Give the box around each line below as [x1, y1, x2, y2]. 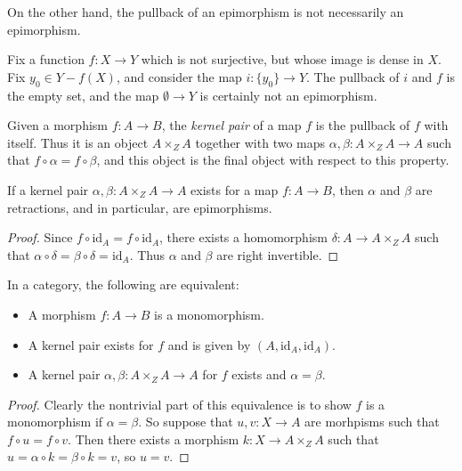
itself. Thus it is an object [7, 133, 149, 151]
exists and [231, 365, 287, 384]
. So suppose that [138, 412, 233, 431]
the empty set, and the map [7, 85, 159, 104]
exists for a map [190, 180, 279, 199]
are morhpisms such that [304, 412, 440, 431]
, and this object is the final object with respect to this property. [96, 150, 450, 169]
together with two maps [195, 133, 326, 151]
